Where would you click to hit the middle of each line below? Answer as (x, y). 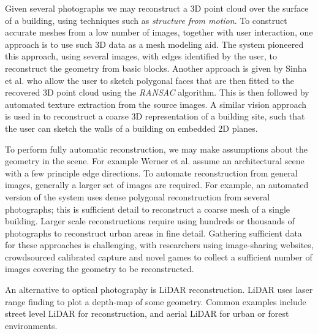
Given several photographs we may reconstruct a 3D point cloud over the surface (157, 8)
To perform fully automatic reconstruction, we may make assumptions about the (156, 149)
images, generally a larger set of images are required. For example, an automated (157, 185)
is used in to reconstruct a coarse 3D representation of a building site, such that (155, 116)
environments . (31, 325)
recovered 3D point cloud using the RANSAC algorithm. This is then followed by (157, 92)
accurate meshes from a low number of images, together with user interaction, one (159, 32)
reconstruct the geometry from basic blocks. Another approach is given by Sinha (156, 68)
